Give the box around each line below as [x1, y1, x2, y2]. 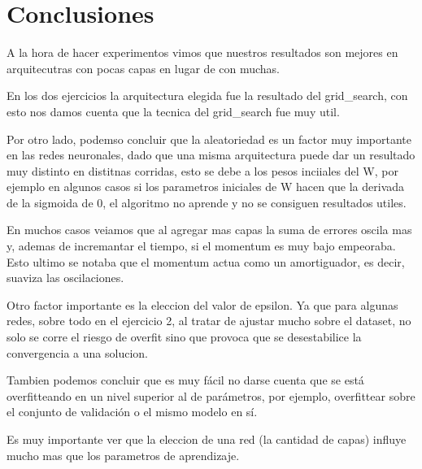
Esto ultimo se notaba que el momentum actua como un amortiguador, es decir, [7, 253, 405, 270]
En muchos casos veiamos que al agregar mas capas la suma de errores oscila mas [7, 221, 412, 238]
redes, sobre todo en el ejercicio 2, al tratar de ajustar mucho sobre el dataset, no [7, 312, 411, 329]
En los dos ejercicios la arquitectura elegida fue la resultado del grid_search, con [7, 87, 408, 104]
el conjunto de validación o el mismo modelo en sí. [7, 403, 258, 420]
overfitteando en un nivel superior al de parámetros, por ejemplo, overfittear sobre [7, 387, 415, 404]
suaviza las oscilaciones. [7, 269, 124, 286]
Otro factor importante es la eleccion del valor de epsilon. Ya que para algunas [7, 296, 398, 313]
